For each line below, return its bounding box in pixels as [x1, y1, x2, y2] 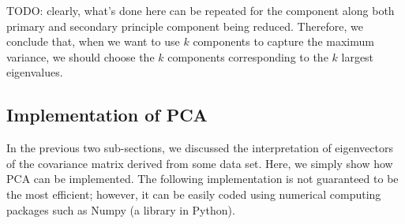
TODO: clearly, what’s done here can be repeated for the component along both [6, 2, 395, 18]
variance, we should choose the [6, 48, 155, 65]
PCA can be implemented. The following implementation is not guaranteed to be [6, 170, 399, 187]
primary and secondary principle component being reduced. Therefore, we [6, 17, 363, 34]
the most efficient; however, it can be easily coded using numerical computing [6, 185, 381, 202]
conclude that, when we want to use [6, 33, 180, 50]
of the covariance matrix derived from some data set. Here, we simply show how [6, 155, 393, 171]
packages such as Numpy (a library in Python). [6, 201, 235, 218]
